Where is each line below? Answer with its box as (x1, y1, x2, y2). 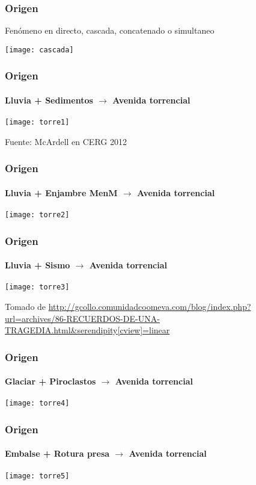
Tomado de (5, 300, 46, 312)
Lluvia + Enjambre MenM (5, 186, 118, 199)
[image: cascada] (5, 45, 74, 54)
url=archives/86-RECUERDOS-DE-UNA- (5, 312, 160, 324)
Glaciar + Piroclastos (5, 375, 96, 388)
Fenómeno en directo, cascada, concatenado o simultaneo (5, 24, 215, 37)
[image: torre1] (5, 118, 70, 127)
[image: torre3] (5, 283, 70, 292)
